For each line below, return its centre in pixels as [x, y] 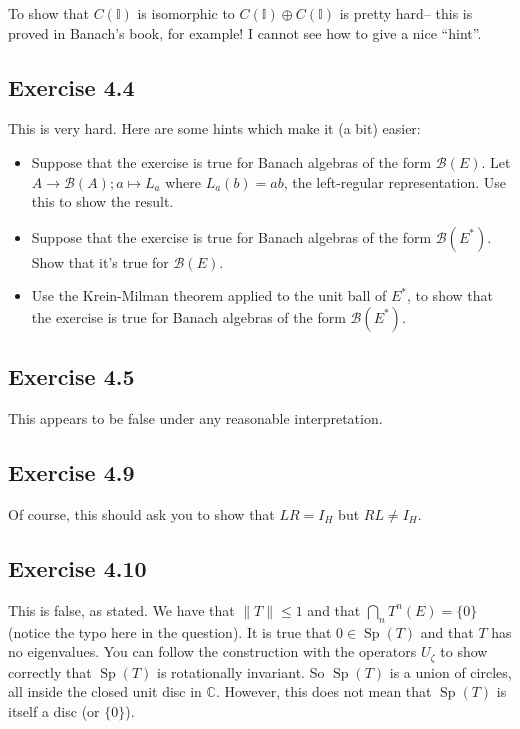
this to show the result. [102, 201]
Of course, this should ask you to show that [141, 513]
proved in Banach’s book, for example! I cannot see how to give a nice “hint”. [245, 32]
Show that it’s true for [100, 261]
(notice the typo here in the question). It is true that [170, 631]
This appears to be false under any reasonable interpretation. [195, 418]
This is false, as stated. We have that [121, 609]
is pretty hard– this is [406, 13]
